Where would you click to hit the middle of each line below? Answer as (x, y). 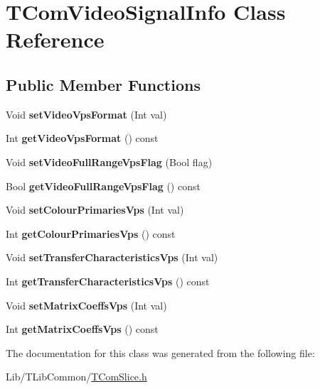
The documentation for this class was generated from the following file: (160, 352)
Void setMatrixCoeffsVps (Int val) (86, 305)
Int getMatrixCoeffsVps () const (82, 329)
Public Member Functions (103, 84)
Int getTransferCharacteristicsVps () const (108, 281)
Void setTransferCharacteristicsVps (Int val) (112, 257)
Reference (55, 39)
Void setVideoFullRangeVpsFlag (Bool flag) (109, 161)
